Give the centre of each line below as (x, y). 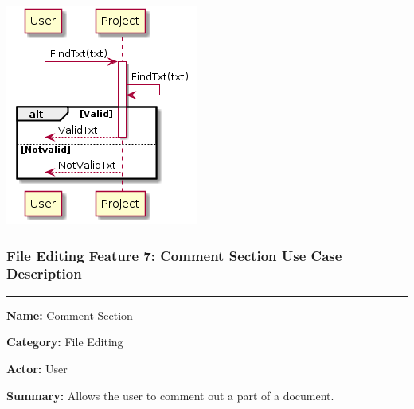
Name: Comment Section (70, 315)
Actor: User (37, 368)
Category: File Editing (65, 342)
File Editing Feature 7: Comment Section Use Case (174, 255)
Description (44, 273)
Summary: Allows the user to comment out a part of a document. (170, 395)
